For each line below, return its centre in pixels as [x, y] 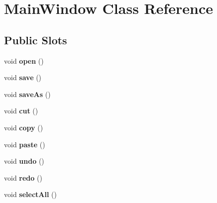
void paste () [25, 144]
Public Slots [36, 40]
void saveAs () [27, 94]
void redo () [23, 177]
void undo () [24, 161]
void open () [24, 60]
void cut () [21, 111]
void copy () [24, 127]
